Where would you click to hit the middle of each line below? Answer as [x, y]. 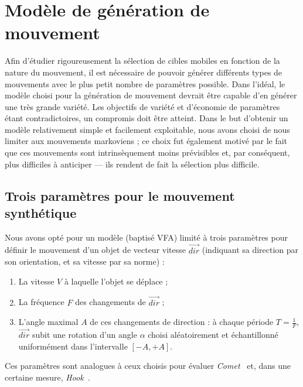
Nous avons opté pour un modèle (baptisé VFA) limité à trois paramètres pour [146, 237]
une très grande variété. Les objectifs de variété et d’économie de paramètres [142, 106]
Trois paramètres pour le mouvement [120, 195]
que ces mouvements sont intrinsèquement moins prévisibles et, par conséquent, [147, 153]
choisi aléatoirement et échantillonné [213, 335]
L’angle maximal [48, 322]
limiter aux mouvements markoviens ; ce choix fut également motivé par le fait [146, 141]
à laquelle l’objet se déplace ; [116, 281]
